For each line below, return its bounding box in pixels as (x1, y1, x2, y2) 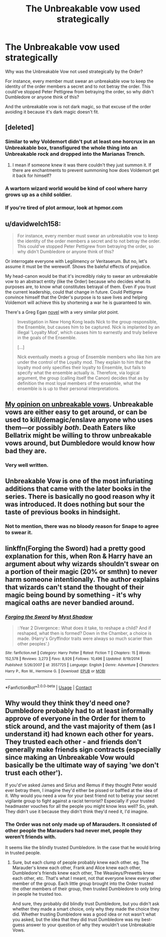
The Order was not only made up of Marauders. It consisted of (5, 821, 157, 828)
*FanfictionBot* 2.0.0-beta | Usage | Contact (5, 684, 92, 691)
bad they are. (5, 447, 47, 455)
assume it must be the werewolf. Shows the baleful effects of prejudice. (5, 264, 151, 270)
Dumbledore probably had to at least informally (5, 706, 154, 715)
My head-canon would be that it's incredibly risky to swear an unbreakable (5, 273, 158, 279)
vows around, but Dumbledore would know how (5, 439, 155, 447)
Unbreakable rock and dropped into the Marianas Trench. (5, 151, 146, 157)
